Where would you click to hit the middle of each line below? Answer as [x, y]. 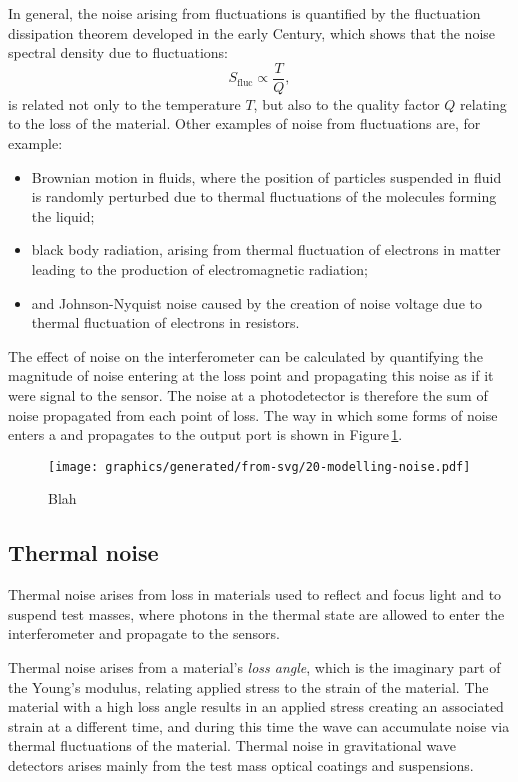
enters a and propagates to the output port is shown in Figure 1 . [205, 434]
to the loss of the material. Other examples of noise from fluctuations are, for [244, 123]
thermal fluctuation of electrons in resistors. [165, 322]
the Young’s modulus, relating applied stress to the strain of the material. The [248, 686]
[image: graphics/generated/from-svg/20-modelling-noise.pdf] [259, 466]
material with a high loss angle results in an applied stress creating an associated [256, 706]
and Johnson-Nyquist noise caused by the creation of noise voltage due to [256, 302]
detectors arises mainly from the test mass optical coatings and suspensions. [241, 764]
